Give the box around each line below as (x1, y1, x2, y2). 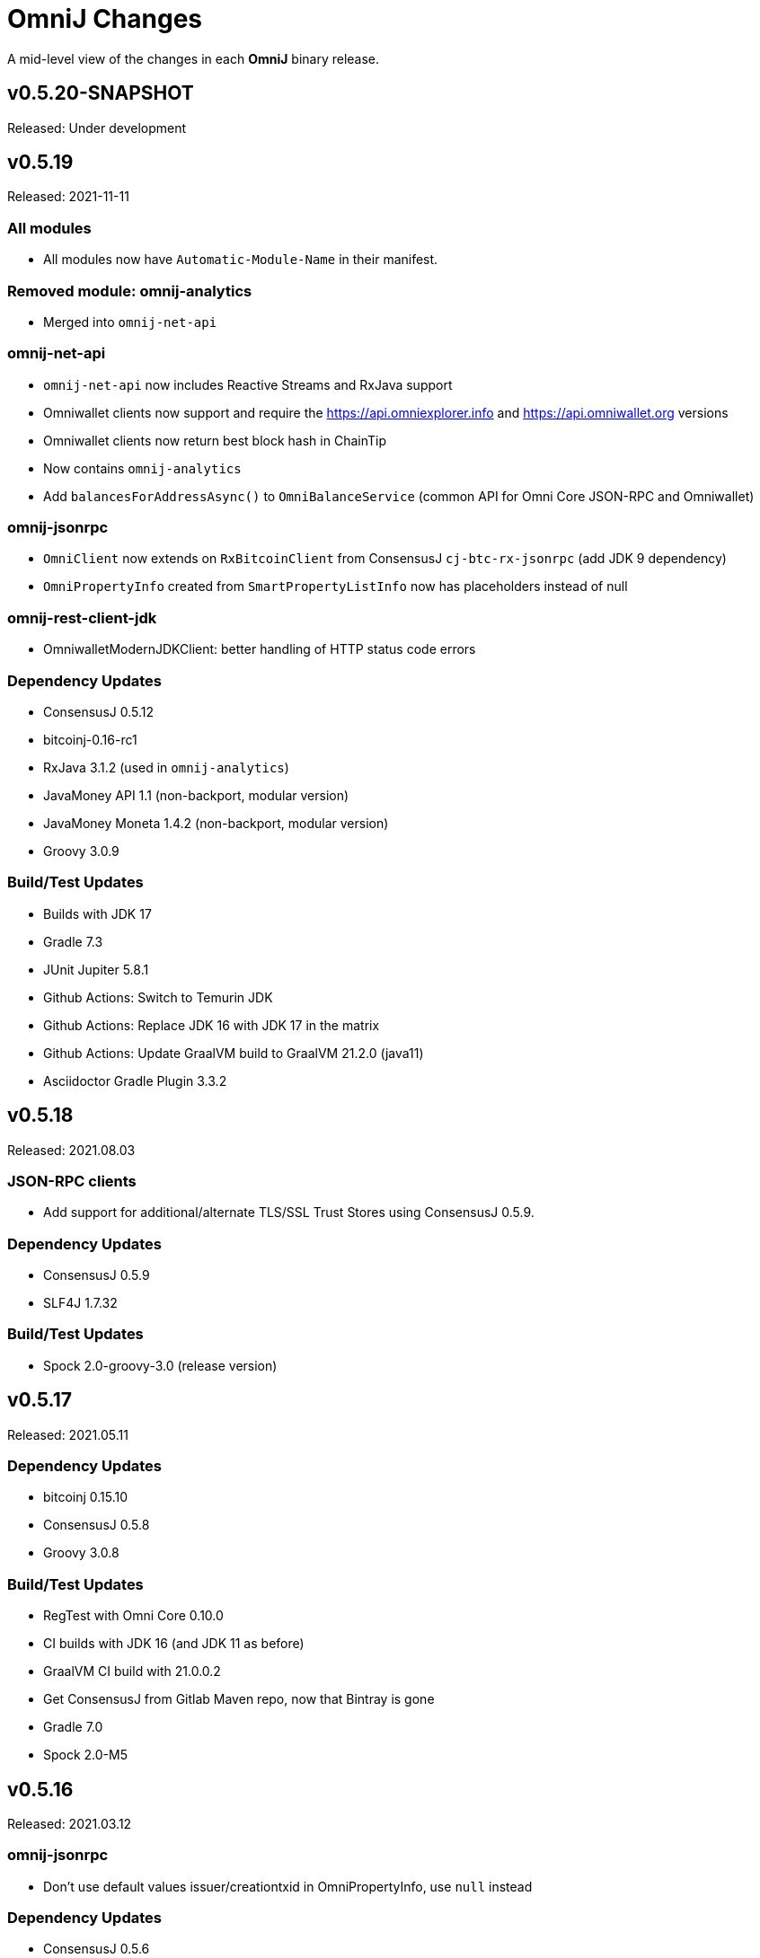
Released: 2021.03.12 (7, 1815, 132, 1831)
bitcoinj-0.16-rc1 (43, 731, 137, 747)
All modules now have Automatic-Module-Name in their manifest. (43, 251, 438, 268)
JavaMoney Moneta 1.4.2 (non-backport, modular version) (43, 815, 389, 831)
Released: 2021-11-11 (7, 189, 129, 205)
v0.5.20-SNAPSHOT (7, 82, 194, 105)
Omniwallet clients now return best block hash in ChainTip (43, 432, 386, 448)
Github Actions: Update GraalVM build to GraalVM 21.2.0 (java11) (43, 1045, 424, 1061)
